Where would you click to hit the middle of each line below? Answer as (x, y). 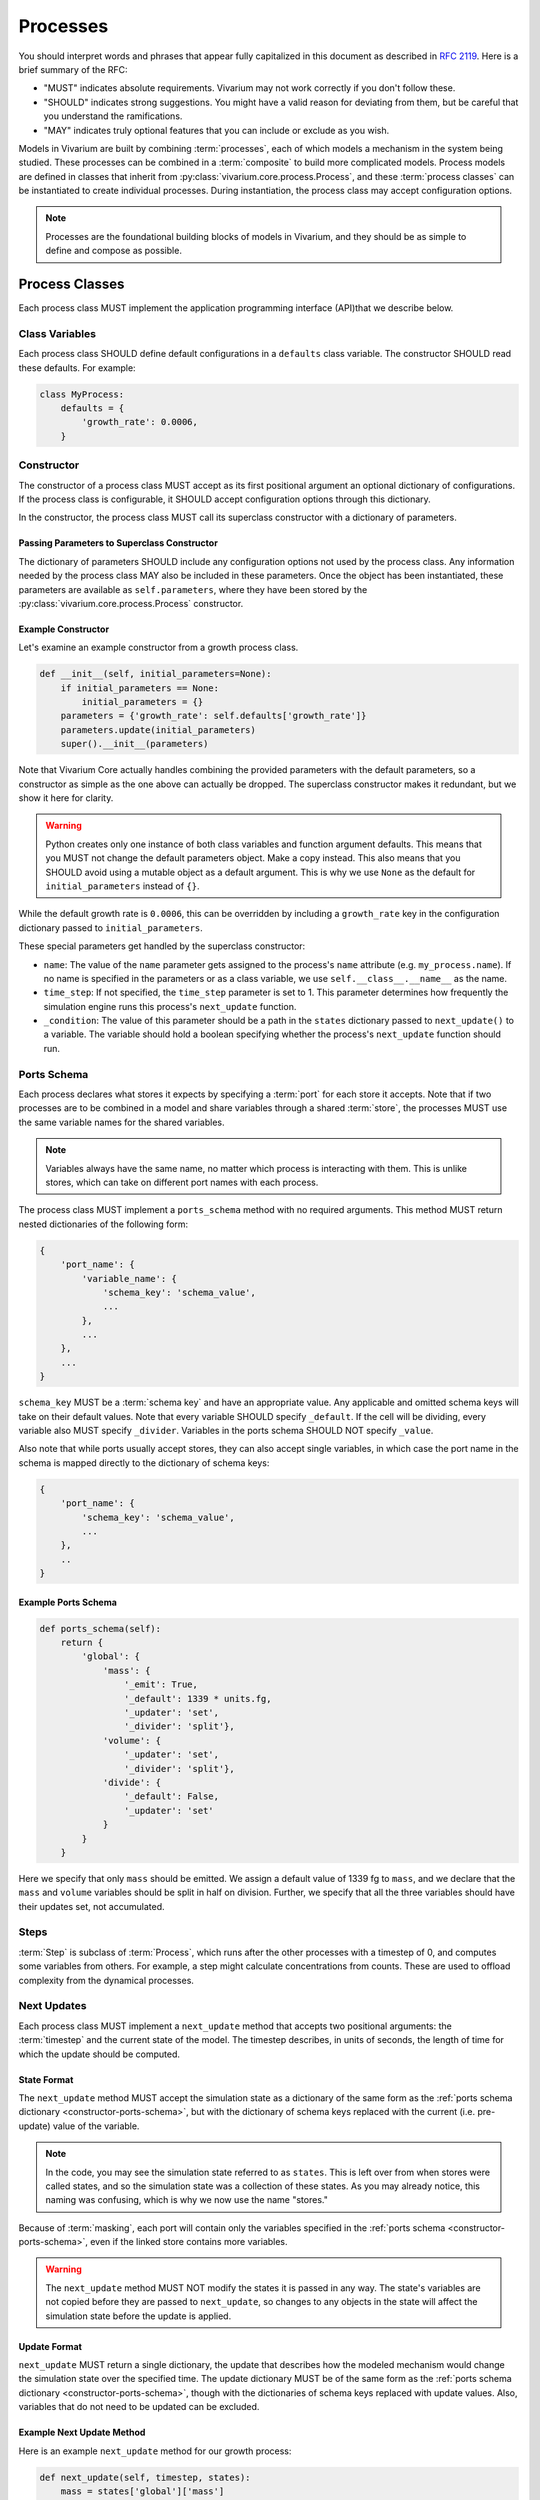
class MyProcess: (82, 394)
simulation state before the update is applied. (138, 2316)
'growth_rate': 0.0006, (140, 422)
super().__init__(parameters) (134, 744)
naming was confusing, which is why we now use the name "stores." (187, 2200)
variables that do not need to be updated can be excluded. (139, 2407)
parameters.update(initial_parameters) (158, 729)
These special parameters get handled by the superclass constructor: (162, 946)
